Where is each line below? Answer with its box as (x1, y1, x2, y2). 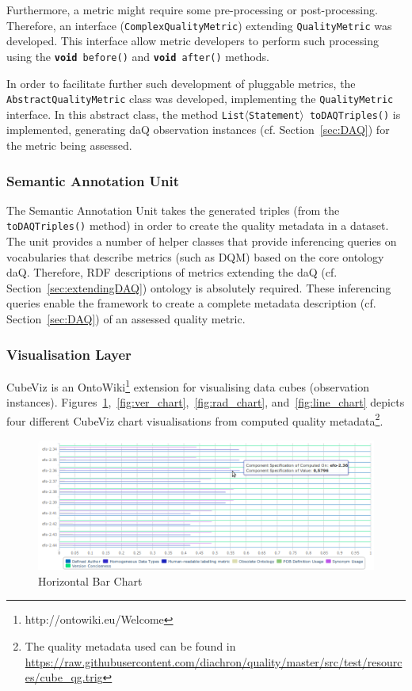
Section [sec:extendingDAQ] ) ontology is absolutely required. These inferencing (6, 279, 391, 296)
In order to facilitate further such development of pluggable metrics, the (6, 74, 356, 91)
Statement (248, 109, 300, 121)
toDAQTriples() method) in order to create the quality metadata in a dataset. (6, 217, 389, 234)
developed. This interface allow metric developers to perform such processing (6, 32, 379, 49)
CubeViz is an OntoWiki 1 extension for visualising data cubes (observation (6, 376, 369, 395)
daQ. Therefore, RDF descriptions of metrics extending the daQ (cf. (6, 264, 338, 281)
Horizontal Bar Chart (38, 572, 143, 589)
